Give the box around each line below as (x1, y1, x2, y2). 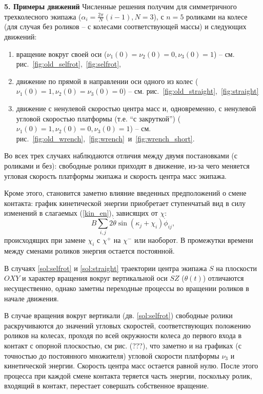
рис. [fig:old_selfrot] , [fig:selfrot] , (16, 58, 122, 69)
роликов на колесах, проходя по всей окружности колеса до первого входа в (4, 330, 241, 341)
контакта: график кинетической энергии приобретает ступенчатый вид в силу (4, 197, 246, 208)
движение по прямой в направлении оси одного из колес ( (16, 75, 198, 86)
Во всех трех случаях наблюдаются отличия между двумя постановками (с (4, 150, 237, 161)
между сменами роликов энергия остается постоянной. (4, 245, 175, 256)
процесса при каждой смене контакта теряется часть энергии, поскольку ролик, (4, 370, 252, 381)
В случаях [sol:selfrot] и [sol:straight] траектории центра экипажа (4, 262, 207, 273)
